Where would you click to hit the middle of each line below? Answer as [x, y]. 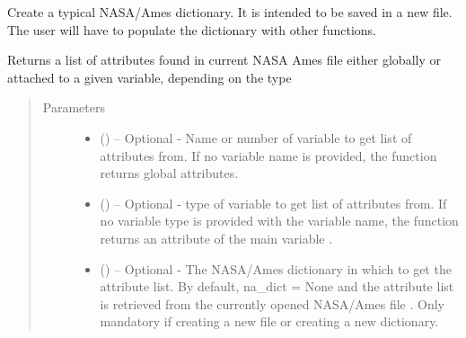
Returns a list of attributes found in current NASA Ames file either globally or [224, 60]
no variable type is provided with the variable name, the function [279, 221]
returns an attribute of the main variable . [216, 238]
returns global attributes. [169, 173]
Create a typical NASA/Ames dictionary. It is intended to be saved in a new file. [230, 12]
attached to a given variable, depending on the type [149, 77]
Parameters [74, 107]
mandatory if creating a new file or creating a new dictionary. [269, 321]
